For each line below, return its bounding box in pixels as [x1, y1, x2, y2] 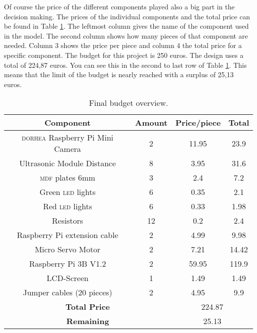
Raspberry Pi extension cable [17, 229, 119, 241]
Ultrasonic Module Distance [19, 157, 116, 169]
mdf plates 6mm [40, 172, 95, 184]
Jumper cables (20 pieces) [23, 286, 112, 298]
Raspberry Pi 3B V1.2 [29, 258, 106, 270]
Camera [54, 143, 81, 155]
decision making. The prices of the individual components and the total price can [4, 11, 250, 21]
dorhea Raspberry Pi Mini [22, 132, 114, 143]
